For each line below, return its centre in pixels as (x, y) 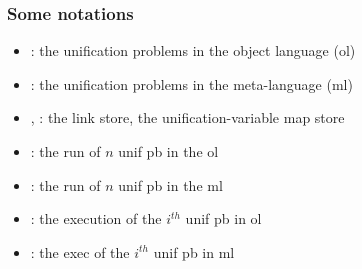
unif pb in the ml (170, 184)
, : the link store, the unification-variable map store (187, 117)
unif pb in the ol (168, 151)
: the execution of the (96, 218)
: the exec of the (80, 251)
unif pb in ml (194, 251)
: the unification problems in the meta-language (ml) (191, 83)
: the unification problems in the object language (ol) (193, 50)
